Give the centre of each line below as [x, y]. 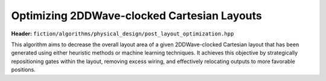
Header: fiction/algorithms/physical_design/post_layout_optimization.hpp [123, 34]
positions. [23, 70]
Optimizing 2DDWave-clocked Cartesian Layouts [137, 16]
